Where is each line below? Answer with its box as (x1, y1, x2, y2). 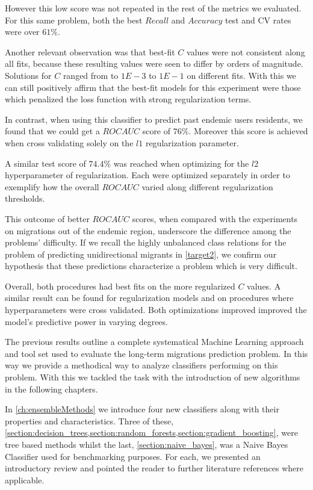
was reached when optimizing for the (113, 157, 249, 169)
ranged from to (63, 69, 119, 81)
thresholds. (5, 192, 45, 205)
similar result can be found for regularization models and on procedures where (5, 291, 294, 304)
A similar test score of (5, 157, 86, 169)
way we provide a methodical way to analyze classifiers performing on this (5, 359, 278, 371)
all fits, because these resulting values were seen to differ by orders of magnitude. (5, 57, 303, 70)
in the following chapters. (5, 382, 98, 395)
